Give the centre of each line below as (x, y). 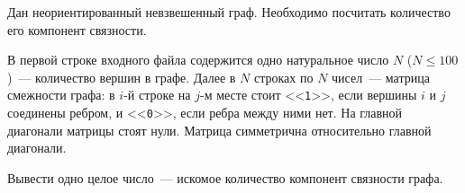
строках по (283, 77)
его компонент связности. (77, 29)
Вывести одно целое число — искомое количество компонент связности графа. (225, 177)
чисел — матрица (381, 77)
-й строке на (157, 95)
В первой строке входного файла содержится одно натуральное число (198, 60)
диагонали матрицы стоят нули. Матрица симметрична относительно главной (219, 130)
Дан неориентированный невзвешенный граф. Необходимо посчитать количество (229, 12)
